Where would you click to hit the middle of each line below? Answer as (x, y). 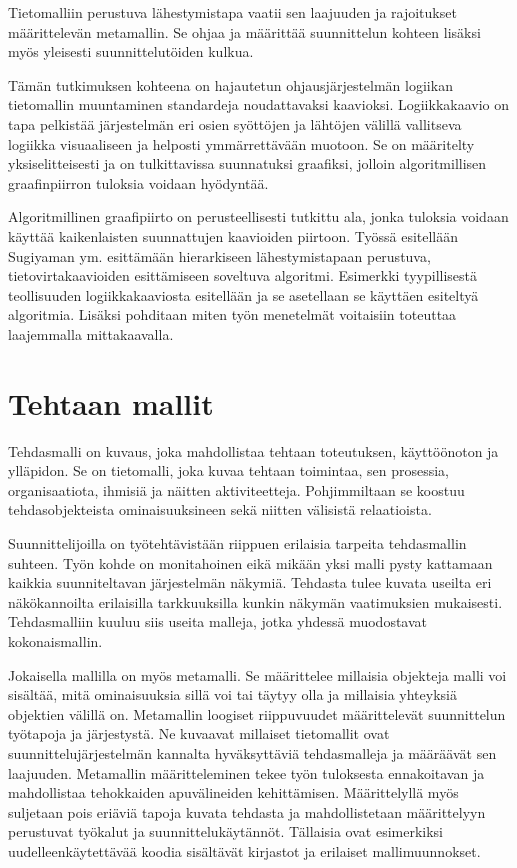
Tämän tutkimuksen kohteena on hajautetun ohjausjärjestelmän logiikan (230, 84)
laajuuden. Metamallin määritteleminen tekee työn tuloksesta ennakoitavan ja (246, 772)
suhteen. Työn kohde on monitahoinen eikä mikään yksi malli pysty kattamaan (250, 562)
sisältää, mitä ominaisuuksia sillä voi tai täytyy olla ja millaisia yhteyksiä (232, 694)
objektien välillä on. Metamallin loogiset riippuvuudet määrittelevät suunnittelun (257, 713)
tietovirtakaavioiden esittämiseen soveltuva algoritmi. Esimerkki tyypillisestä (242, 275)
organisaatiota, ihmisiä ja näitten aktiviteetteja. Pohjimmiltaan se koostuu (236, 489)
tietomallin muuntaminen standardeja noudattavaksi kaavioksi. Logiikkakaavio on (259, 104)
